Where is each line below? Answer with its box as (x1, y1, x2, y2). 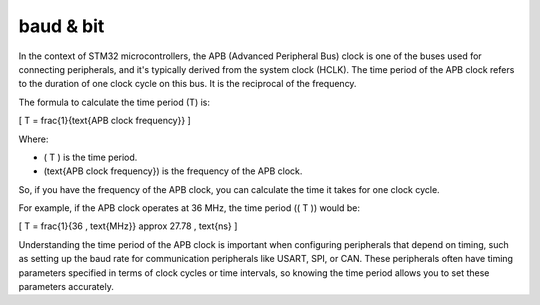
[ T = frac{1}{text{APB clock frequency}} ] (18, 115, 192, 127)
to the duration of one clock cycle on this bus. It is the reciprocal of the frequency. (18, 78, 357, 90)
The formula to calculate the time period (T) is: (18, 96, 210, 108)
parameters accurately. (18, 281, 114, 293)
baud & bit (18, 15, 105, 37)
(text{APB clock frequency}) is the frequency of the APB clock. (43, 165, 303, 177)
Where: (18, 133, 49, 145)
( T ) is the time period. (43, 151, 138, 163)
